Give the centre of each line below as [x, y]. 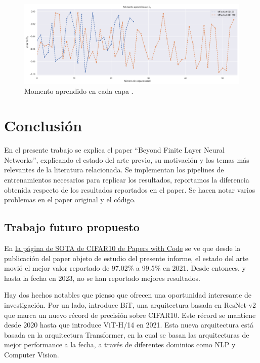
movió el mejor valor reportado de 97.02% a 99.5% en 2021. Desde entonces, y [125, 268]
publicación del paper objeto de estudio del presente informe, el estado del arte [126, 258]
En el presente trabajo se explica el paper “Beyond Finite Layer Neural [114, 150]
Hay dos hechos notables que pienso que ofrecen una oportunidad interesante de [128, 295]
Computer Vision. [32, 354]
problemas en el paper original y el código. [70, 199]
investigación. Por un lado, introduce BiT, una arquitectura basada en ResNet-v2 [130, 304]
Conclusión [43, 125]
